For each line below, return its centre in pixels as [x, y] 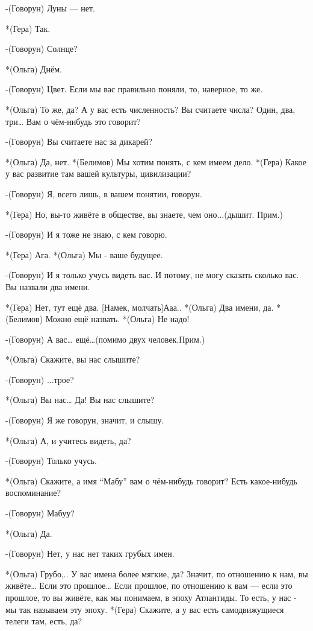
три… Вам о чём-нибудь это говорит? [73, 121]
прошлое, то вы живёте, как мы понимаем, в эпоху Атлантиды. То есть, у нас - [151, 597]
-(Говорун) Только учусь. [51, 461]
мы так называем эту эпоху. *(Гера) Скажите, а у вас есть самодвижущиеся [145, 609]
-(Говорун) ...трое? [40, 379]
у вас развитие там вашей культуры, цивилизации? [98, 173]
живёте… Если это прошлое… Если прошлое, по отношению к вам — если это [149, 585]
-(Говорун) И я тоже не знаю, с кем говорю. [86, 234]
